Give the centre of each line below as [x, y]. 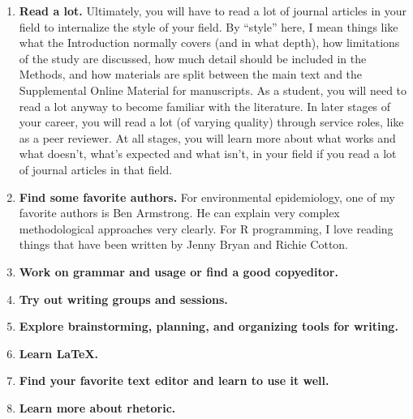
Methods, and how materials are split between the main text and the [191, 74]
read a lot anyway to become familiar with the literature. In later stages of [205, 106]
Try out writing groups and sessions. [123, 299]
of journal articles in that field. [96, 169]
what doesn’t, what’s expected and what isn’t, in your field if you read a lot [208, 154]
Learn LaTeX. [59, 353]
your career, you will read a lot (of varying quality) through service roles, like [211, 122]
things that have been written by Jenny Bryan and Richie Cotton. [183, 244]
